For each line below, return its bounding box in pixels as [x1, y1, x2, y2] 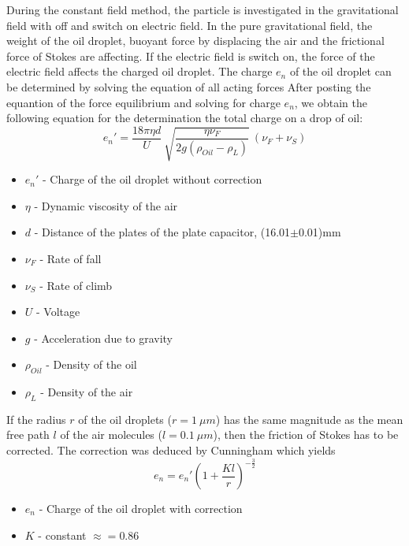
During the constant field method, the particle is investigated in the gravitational [6, 2, 399, 17]
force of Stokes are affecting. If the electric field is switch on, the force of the [6, 47, 375, 64]
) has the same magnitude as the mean [215, 410, 403, 427]
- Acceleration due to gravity [34, 329, 173, 346]
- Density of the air [40, 384, 133, 400]
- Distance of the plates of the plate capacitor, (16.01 [34, 224, 291, 240]
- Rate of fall [39, 250, 102, 266]
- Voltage [36, 303, 80, 320]
